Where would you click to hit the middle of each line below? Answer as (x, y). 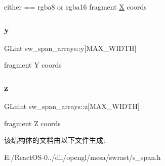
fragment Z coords (32, 123)
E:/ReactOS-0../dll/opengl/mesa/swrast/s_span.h (82, 157)
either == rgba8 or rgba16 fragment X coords (75, 7)
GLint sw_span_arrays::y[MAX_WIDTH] (70, 48)
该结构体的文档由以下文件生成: (55, 140)
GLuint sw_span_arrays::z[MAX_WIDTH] (72, 106)
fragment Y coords (33, 65)
